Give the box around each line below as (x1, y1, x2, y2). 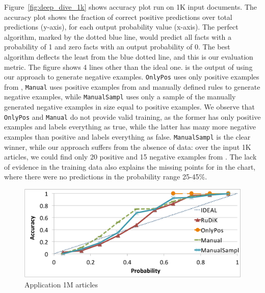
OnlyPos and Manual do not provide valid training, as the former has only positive (4, 111, 261, 122)
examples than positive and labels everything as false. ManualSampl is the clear (4, 131, 251, 142)
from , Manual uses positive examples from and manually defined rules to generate (4, 81, 260, 92)
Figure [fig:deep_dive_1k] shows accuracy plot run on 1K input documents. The (4, 2, 257, 12)
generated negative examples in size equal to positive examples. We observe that (4, 101, 255, 112)
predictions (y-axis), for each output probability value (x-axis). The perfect (4, 21, 238, 32)
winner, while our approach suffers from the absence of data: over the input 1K (4, 141, 251, 152)
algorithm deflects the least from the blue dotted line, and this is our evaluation (4, 51, 253, 62)
